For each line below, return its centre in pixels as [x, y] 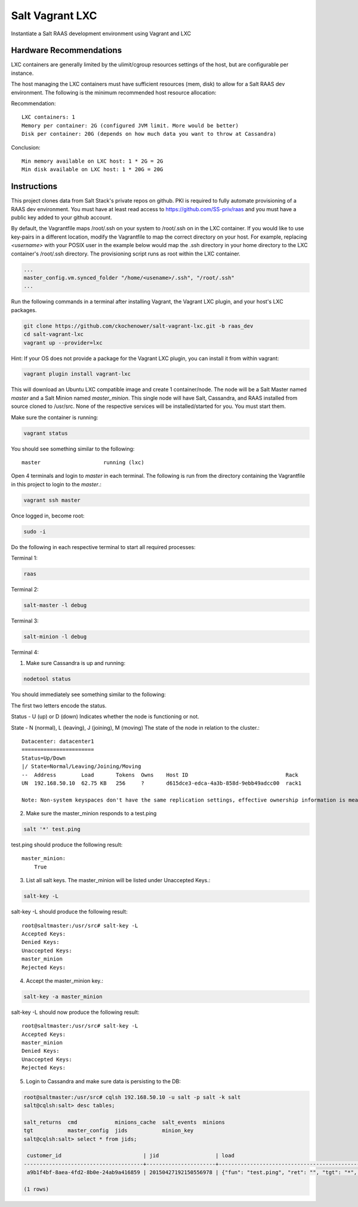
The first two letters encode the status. [59, 705]
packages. [24, 310]
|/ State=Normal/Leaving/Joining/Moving [81, 766]
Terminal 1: [24, 558]
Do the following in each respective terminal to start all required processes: [104, 547]
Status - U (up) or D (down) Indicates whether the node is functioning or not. [105, 717]
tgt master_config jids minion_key [109, 1131]
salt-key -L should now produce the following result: [75, 1012]
